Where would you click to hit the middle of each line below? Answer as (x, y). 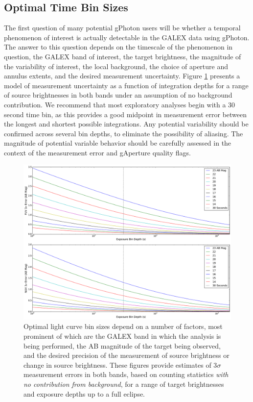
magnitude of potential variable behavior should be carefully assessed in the (118, 143)
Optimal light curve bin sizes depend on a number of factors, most (123, 326)
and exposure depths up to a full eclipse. (84, 393)
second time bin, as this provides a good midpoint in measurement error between (126, 114)
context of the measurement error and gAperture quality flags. (97, 152)
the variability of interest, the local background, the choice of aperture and (116, 66)
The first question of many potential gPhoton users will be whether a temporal (122, 28)
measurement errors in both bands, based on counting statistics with (126, 374)
